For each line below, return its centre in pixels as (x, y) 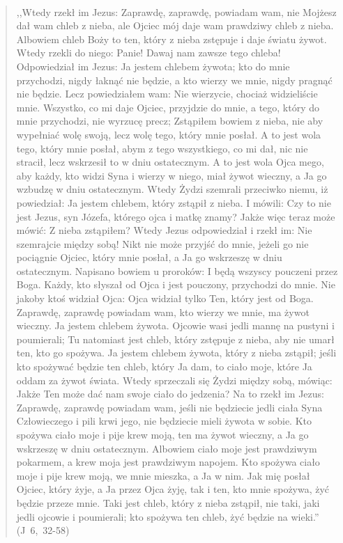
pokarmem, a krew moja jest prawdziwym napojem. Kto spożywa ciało (168, 462)
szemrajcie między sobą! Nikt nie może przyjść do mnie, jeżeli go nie (162, 243)
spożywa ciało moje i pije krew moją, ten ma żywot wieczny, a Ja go (162, 434)
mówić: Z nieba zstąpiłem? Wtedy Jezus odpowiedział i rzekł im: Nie (164, 230)
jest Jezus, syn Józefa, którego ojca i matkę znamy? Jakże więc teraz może (176, 216)
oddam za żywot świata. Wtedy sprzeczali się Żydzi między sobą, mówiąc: (174, 380)
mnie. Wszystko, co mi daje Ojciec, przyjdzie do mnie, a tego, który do (168, 107)
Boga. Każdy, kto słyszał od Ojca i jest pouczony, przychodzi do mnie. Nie (176, 284)
